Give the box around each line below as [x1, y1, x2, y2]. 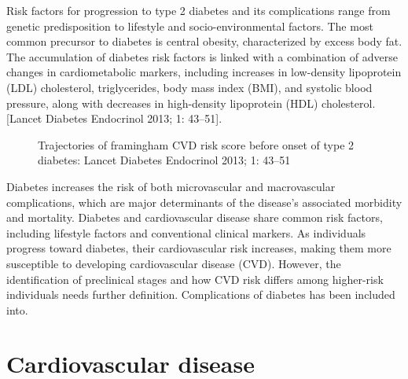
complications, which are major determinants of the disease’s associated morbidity [6, 193, 402, 210]
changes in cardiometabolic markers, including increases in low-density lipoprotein [6, 64, 402, 80]
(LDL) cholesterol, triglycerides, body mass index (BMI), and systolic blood [6, 79, 373, 95]
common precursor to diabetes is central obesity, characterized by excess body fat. [6, 33, 402, 50]
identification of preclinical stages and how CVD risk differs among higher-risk [6, 270, 384, 287]
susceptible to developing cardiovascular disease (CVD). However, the [6, 255, 341, 271]
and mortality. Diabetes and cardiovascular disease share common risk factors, [6, 209, 383, 226]
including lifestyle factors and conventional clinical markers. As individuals [6, 224, 366, 241]
